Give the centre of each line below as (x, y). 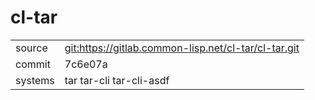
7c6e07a (86, 64)
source (31, 48)
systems (35, 80)
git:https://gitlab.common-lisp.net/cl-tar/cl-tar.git (182, 48)
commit (33, 64)
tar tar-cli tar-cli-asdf (117, 80)
